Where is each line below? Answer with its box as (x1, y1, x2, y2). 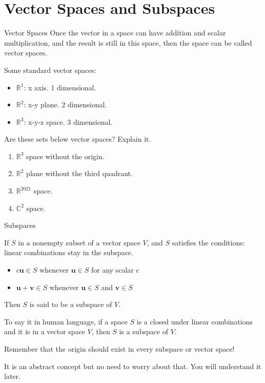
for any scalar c (91, 264, 139, 275)
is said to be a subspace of (29, 299, 112, 310)
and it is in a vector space (4, 326, 86, 337)
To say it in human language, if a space (4, 316, 128, 327)
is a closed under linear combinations (136, 316, 253, 327)
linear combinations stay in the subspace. (4, 247, 133, 258)
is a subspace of (119, 326, 169, 337)
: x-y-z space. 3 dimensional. (24, 116, 113, 127)
